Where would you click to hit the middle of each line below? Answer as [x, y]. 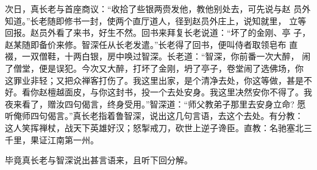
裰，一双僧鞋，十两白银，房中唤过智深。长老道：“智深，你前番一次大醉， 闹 [158, 56]
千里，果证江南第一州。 [52, 139]
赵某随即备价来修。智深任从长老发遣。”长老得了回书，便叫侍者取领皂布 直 [151, 44]
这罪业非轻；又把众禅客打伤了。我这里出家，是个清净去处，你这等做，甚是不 [158, 80]
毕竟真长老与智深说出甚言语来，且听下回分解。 [99, 160]
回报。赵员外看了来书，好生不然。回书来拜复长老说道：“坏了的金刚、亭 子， [158, 32]
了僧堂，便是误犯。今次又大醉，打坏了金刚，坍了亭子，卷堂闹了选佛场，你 [154, 68]
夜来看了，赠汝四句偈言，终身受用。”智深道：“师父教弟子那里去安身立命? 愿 [155, 104]
